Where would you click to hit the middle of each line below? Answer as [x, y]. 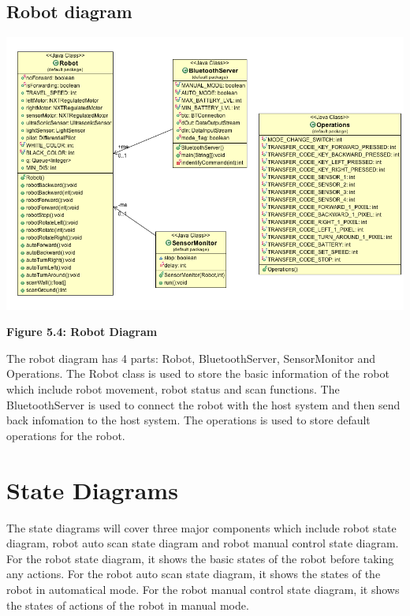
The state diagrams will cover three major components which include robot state [201, 527]
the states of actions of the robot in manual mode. [128, 605]
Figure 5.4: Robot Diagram [82, 332]
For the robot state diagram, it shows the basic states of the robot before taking [200, 558]
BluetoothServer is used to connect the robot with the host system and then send [203, 404]
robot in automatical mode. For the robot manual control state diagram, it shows [203, 589]
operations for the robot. [66, 435]
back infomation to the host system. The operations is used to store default [188, 420]
